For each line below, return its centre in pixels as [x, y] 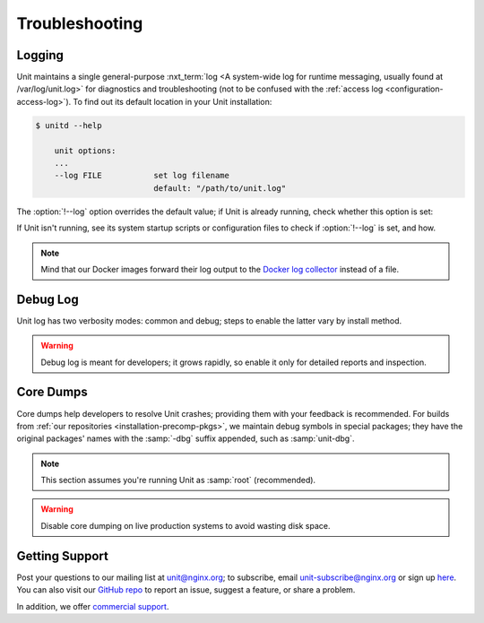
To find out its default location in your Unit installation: [173, 101]
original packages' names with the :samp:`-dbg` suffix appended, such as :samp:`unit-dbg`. [186, 438]
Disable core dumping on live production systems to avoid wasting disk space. [186, 525]
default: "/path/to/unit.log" [220, 188]
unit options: [85, 151]
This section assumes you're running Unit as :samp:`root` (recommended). [178, 480]
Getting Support [63, 556]
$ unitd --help [69, 125]
